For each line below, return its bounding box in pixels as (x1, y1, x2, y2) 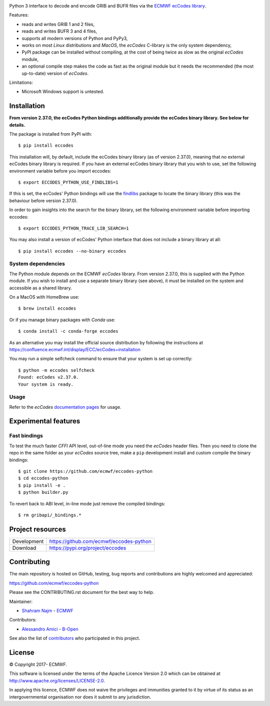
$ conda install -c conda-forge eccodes (18, 328, 118, 334)
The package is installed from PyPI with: (9, 131, 92, 137)
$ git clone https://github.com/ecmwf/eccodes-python (18, 468, 152, 474)
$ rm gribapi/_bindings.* (18, 512, 82, 518)
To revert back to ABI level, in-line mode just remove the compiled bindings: (9, 500, 165, 506)
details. (9, 122, 25, 128)
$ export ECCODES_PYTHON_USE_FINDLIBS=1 (18, 179, 118, 185)
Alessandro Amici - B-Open (21, 626, 78, 632)
